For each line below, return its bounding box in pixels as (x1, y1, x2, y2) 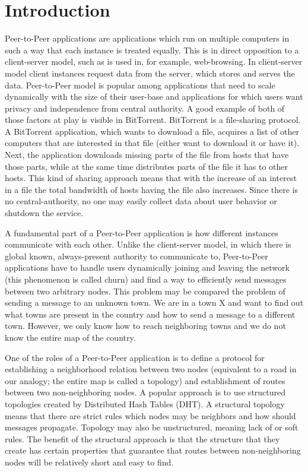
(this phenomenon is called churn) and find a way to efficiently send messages (5, 273, 287, 285)
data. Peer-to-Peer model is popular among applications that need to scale (5, 78, 275, 91)
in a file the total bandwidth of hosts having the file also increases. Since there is (5, 183, 299, 195)
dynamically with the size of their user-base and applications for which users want (5, 90, 303, 103)
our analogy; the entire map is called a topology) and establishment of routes (5, 374, 285, 387)
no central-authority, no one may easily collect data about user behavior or (5, 195, 277, 207)
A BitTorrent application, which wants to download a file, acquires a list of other (5, 125, 300, 137)
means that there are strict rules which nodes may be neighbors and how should (5, 409, 296, 422)
